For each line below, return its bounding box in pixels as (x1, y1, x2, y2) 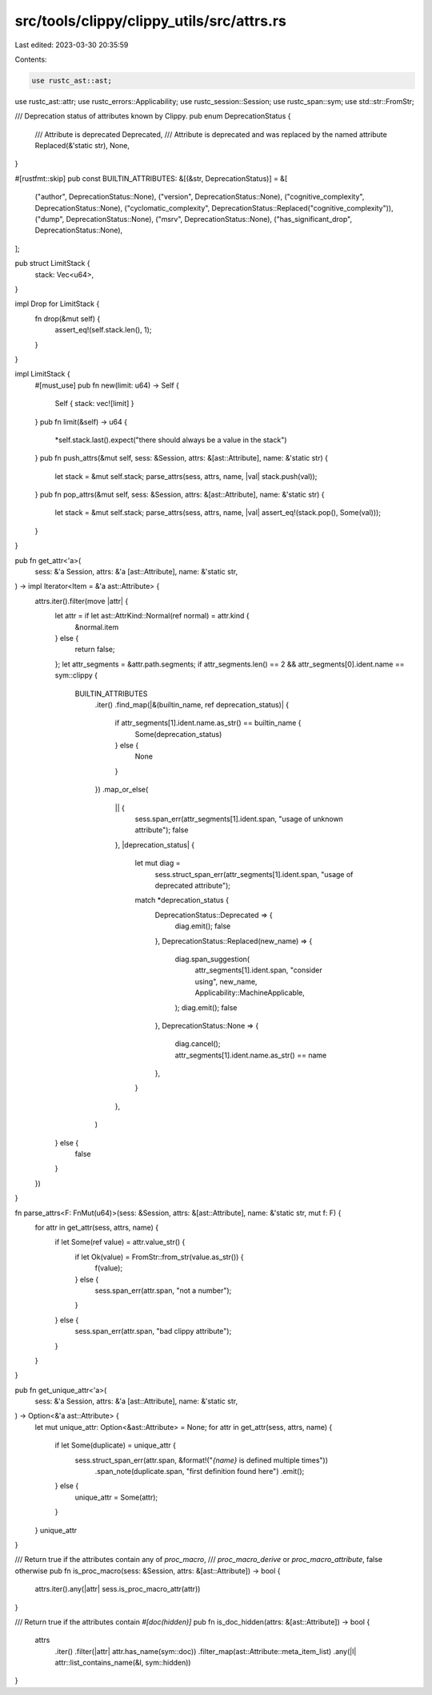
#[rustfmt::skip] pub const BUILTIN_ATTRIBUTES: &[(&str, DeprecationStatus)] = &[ (14, 173, 288, 183)
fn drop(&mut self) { (34, 313, 101, 324)
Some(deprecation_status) (134, 729, 222, 739)
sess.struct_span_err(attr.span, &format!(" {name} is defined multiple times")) (74, 1455, 328, 1465)
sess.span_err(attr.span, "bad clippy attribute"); (74, 1327, 232, 1336)
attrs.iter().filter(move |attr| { (34, 596, 129, 606)
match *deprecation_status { (134, 896, 230, 905)
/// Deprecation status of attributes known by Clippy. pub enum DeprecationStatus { (14, 111, 291, 121)
